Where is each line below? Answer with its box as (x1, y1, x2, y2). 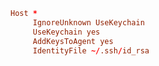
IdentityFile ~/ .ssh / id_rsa (32, 45, 150, 56)
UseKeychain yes (32, 27, 101, 37)
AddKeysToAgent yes (32, 36, 114, 46)
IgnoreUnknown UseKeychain (32, 17, 145, 28)
